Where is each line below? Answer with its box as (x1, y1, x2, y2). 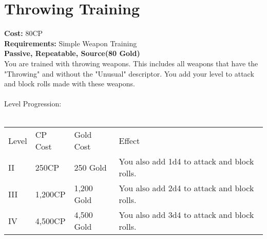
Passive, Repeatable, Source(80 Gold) (4, 48, 140, 59)
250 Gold (74, 161, 107, 173)
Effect (119, 134, 140, 146)
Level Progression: (4, 98, 62, 109)
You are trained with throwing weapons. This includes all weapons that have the (4, 58, 258, 68)
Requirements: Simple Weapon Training (4, 38, 137, 48)
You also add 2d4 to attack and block (119, 182, 254, 194)
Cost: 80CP (4, 28, 43, 39)
